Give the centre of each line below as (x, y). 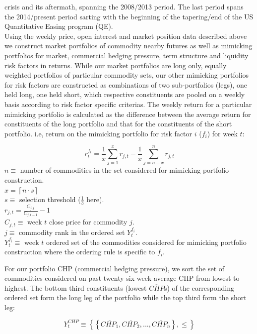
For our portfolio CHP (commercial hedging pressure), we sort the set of (115, 268)
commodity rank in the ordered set (72, 232)
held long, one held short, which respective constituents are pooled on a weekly (125, 94)
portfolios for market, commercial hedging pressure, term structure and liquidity (127, 55)
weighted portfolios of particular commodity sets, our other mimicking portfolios (127, 75)
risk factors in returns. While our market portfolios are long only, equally (116, 65)
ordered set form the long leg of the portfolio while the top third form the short (126, 297)
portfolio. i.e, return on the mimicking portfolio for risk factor (98, 133)
